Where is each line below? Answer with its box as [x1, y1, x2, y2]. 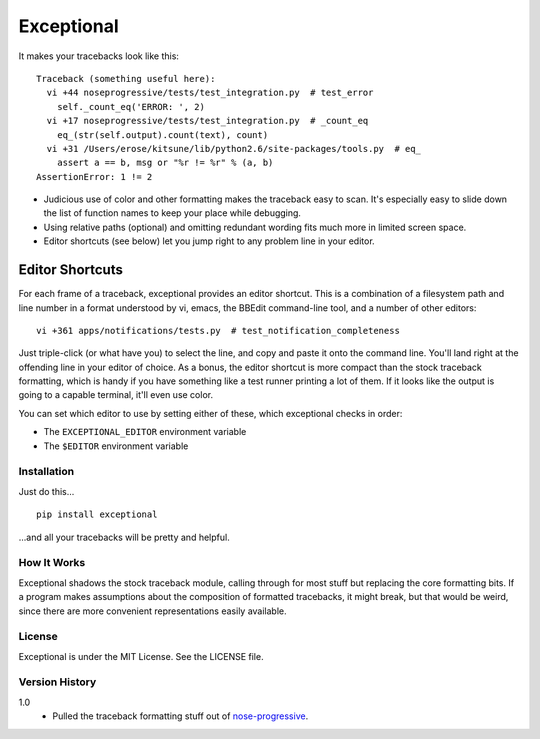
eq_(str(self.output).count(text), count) [56, 129, 269, 140]
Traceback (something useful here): [36, 73, 216, 84]
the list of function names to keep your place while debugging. [43, 207, 302, 219]
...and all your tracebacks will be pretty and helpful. [18, 531, 230, 543]
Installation [18, 465, 75, 479]
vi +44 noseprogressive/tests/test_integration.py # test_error [46, 87, 374, 99]
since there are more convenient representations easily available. [18, 605, 287, 617]
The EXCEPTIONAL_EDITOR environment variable [43, 426, 247, 438]
